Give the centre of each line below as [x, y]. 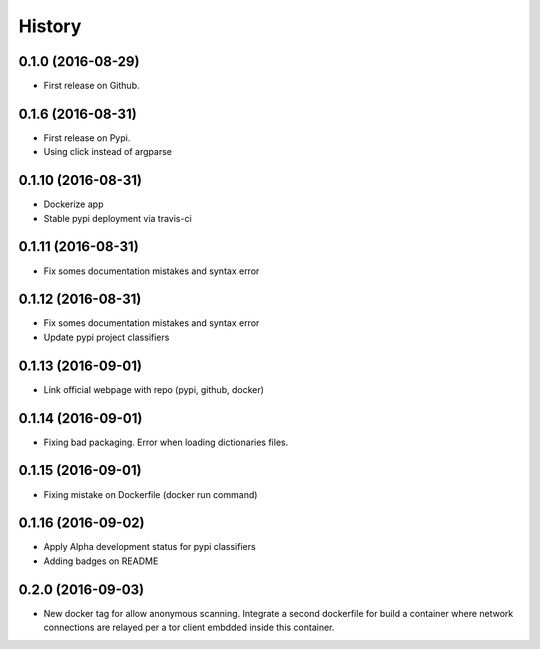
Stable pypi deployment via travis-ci [117, 218]
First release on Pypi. [87, 137]
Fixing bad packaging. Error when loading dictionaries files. [166, 442]
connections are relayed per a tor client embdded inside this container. [189, 627]
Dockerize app [73, 204]
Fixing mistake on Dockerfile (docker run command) [150, 494]
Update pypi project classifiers [106, 337]
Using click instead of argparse [107, 152]
